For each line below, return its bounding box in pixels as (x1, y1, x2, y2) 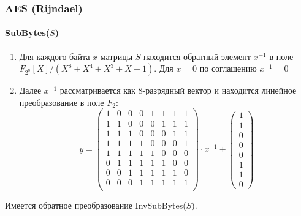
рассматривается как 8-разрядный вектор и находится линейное (59, 84, 297, 97)
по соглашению (199, 62, 257, 75)
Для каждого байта (19, 50, 90, 62)
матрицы (100, 50, 133, 62)
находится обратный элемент (143, 50, 251, 62)
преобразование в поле (19, 95, 104, 108)
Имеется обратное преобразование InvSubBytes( (5, 198, 186, 211)
